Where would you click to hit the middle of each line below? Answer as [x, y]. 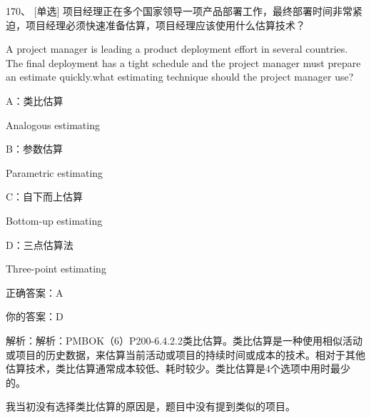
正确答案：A [35, 292]
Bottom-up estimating [54, 220]
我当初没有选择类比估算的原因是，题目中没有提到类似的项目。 [151, 406]
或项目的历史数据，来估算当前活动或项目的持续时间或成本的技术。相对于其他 [185, 354]
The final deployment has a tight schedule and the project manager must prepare [183, 62]
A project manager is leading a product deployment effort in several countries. [177, 49]
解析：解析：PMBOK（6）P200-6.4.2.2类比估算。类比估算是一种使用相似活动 [184, 340]
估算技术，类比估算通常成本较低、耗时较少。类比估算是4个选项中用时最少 [178, 368]
